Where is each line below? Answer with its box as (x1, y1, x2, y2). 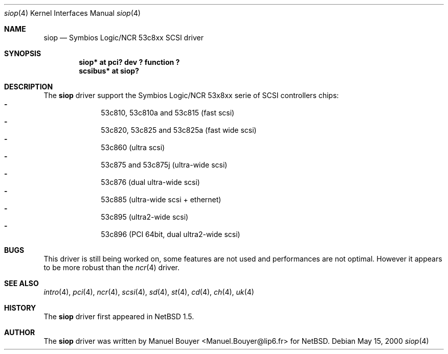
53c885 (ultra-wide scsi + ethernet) (101, 195, 221, 204)
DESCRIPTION (4, 82, 53, 91)
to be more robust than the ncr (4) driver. (43, 263, 180, 272)
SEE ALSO (4, 279, 39, 288)
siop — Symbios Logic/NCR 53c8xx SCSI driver (43, 33, 204, 42)
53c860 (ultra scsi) (101, 143, 165, 152)
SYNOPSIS (4, 49, 41, 58)
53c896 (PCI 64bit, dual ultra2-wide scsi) (101, 230, 240, 239)
